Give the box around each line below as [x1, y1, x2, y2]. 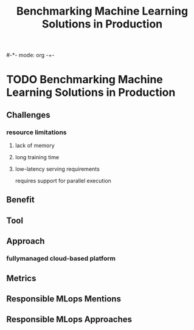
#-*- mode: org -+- [6, 52, 55, 59]
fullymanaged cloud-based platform [6, 254, 116, 263]
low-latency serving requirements [15, 165, 100, 173]
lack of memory [15, 142, 55, 150]
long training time [15, 154, 60, 161]
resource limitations [6, 128, 67, 136]
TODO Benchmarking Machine [6, 73, 163, 86]
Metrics [6, 273, 36, 283]
